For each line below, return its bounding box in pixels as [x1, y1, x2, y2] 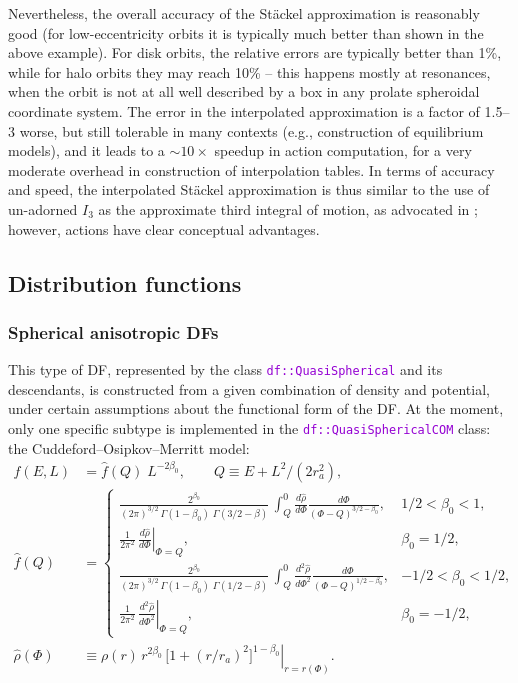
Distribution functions [8, 267, 242, 298]
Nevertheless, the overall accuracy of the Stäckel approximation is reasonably [8, 3, 480, 23]
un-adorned [8, 198, 78, 219]
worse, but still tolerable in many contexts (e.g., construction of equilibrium [19, 120, 484, 141]
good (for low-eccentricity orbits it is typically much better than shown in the [8, 22, 484, 43]
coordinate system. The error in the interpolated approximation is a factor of [8, 100, 480, 121]
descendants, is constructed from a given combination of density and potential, [8, 378, 490, 399]
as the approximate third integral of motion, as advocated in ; [98, 198, 478, 219]
